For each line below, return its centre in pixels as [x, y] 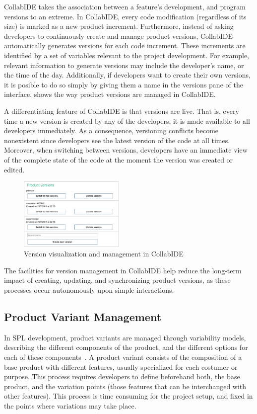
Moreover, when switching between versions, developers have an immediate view [126, 150]
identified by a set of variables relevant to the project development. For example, [127, 55]
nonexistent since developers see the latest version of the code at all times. [117, 140]
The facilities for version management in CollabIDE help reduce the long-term [123, 270]
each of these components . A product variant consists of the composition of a [123, 357]
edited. [14, 169]
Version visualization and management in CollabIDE [104, 254]
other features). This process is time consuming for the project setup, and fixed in [128, 396]
